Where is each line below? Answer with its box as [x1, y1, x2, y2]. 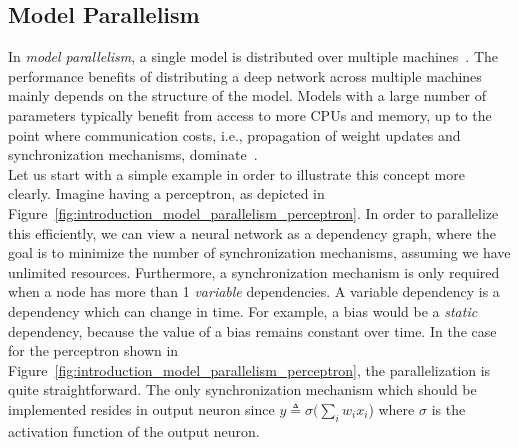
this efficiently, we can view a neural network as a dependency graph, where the [8, 222, 496, 243]
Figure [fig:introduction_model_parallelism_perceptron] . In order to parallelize [8, 202, 499, 223]
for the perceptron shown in [8, 340, 179, 361]
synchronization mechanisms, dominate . [8, 144, 258, 165]
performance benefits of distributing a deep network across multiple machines [8, 65, 482, 86]
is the [431, 398, 466, 419]
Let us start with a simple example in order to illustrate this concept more [8, 163, 465, 184]
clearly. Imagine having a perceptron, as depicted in [8, 183, 325, 204]
